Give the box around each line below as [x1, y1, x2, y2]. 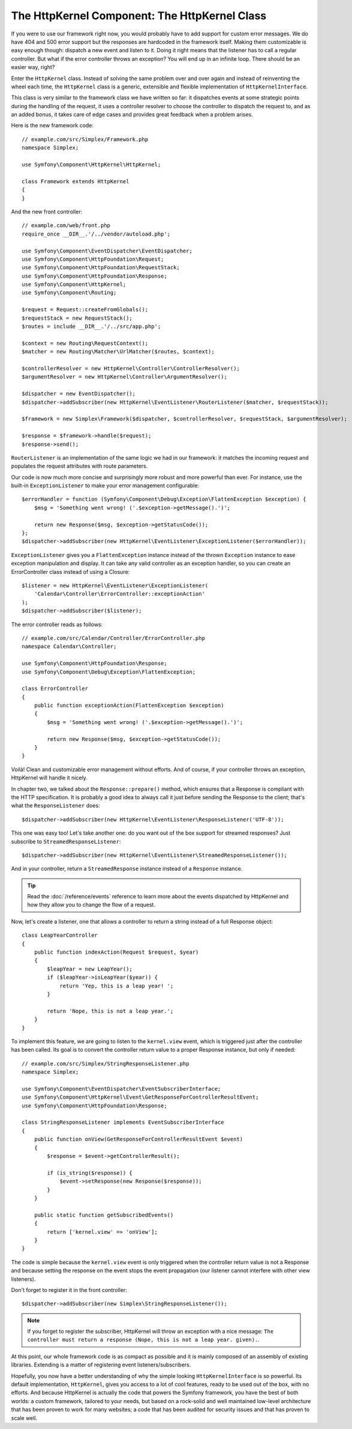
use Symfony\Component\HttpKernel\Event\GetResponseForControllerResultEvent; [22, 1094, 259, 1101]
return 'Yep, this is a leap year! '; [59, 983, 174, 989]
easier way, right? [11, 64, 55, 71]
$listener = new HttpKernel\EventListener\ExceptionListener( [22, 582, 209, 589]
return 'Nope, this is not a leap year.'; [47, 1007, 174, 1014]
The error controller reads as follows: [11, 621, 103, 628]
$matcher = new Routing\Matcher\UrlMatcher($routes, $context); [22, 349, 215, 355]
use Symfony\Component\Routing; [22, 289, 117, 296]
